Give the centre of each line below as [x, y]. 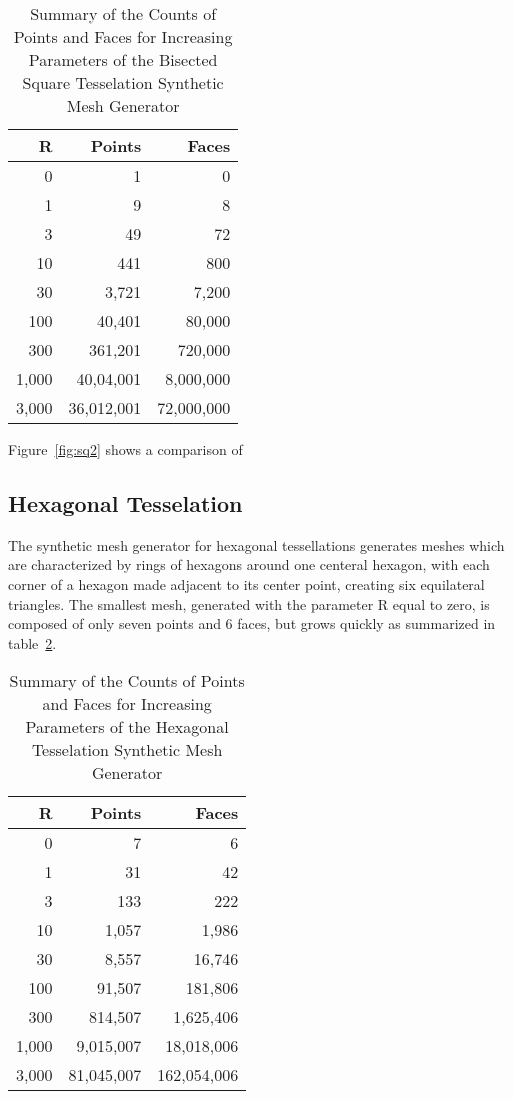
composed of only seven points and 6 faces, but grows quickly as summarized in [252, 623]
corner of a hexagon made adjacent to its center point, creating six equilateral [246, 583]
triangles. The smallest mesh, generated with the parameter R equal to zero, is [249, 603]
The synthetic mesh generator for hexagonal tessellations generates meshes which [256, 544]
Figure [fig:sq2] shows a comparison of [125, 449]
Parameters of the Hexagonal [127, 727]
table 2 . [32, 642]
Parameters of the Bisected [123, 59]
